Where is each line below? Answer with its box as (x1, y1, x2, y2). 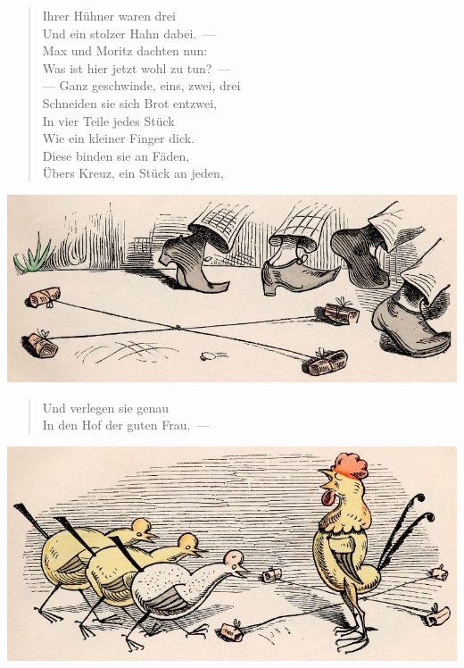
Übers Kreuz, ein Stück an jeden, (42, 163, 224, 182)
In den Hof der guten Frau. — (42, 415, 210, 434)
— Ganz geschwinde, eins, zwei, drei (42, 76, 241, 95)
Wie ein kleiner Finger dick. (42, 129, 195, 147)
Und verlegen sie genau (42, 397, 170, 416)
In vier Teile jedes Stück (42, 111, 175, 129)
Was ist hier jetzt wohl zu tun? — (42, 58, 231, 77)
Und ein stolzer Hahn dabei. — (42, 23, 216, 42)
